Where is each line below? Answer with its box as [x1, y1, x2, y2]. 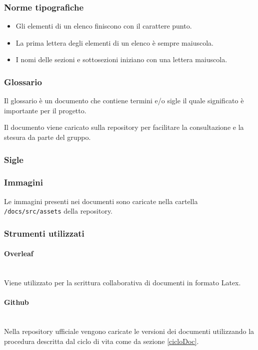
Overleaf [4, 248, 33, 259]
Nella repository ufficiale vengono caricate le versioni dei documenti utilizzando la [4, 326, 254, 336]
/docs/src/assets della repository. [4, 206, 112, 216]
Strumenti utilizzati [4, 227, 84, 239]
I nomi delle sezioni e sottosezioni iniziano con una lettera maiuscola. [15, 54, 227, 65]
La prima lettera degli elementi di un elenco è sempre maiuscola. [15, 37, 213, 48]
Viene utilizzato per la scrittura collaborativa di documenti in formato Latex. [4, 277, 241, 288]
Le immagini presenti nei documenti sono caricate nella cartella [4, 196, 198, 206]
